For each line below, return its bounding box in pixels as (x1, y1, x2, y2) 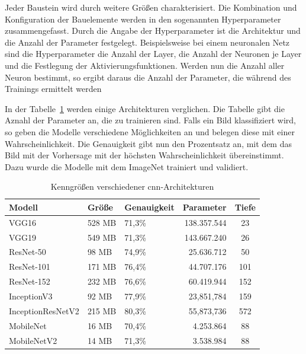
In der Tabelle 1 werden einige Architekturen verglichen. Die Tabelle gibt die (5, 102, 285, 114)
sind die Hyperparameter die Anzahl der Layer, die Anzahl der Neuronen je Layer (5, 47, 302, 60)
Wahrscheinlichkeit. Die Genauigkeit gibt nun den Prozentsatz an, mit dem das (5, 137, 292, 149)
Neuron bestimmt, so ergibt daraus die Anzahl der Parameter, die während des (5, 71, 291, 83)
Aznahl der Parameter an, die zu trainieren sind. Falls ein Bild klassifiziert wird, (5, 114, 296, 126)
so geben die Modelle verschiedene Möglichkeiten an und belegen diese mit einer (5, 125, 295, 138)
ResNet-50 (9, 245, 46, 258)
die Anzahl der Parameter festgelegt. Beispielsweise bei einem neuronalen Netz (5, 36, 290, 48)
